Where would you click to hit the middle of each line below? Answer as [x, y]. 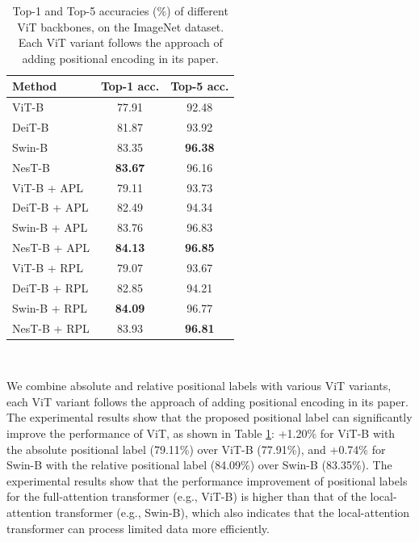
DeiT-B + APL [50, 207]
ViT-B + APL [48, 187]
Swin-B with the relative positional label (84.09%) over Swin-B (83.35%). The [199, 465]
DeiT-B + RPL [50, 287]
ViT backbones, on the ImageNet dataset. [121, 26]
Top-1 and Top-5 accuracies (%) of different [120, 11]
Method [35, 86]
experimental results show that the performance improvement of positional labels [207, 480]
